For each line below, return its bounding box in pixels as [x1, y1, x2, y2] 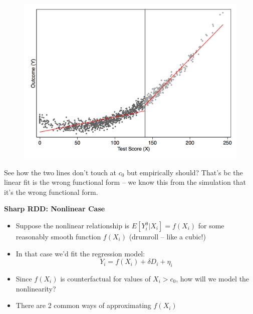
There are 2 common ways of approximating [16, 300, 151, 310]
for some [198, 220, 224, 231]
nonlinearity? [16, 283, 56, 293]
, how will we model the [176, 273, 249, 284]
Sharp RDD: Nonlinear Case [4, 203, 105, 214]
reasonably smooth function [16, 231, 101, 242]
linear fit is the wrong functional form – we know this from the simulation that [4, 177, 246, 187]
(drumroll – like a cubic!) [129, 231, 206, 242]
